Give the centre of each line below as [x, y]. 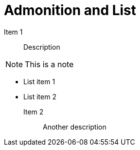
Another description [75, 127]
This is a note [49, 64]
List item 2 [40, 96]
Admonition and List [70, 10]
